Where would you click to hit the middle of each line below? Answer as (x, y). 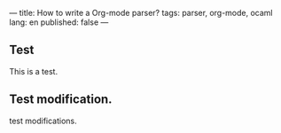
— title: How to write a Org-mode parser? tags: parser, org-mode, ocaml (141, 13)
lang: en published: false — (59, 22)
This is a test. (34, 71)
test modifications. (43, 121)
